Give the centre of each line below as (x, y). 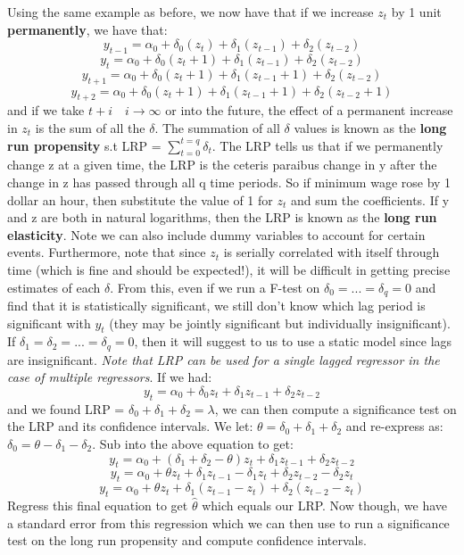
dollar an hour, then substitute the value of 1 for (140, 199)
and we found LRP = (66, 408)
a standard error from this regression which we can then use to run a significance (228, 522)
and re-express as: (394, 426)
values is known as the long (370, 127)
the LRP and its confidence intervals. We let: (130, 426)
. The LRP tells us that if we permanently (327, 145)
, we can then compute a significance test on (336, 408)
